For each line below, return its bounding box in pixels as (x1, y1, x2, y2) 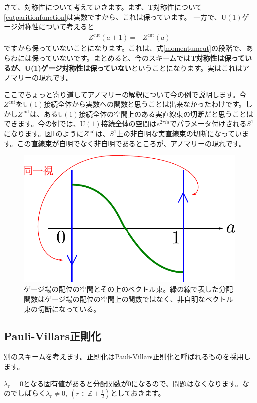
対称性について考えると (17, 21, 94, 32)
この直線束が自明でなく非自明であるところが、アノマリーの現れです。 (17, 138, 246, 148)
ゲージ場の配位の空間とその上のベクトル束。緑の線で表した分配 (24, 284, 233, 294)
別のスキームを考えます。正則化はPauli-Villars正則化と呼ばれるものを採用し (4, 351, 251, 362)
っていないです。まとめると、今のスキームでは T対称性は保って (38, 52, 245, 63)
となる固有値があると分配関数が (23, 378, 128, 388)
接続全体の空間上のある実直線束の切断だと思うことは (78, 108, 253, 119)
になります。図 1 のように (4, 128, 84, 139)
